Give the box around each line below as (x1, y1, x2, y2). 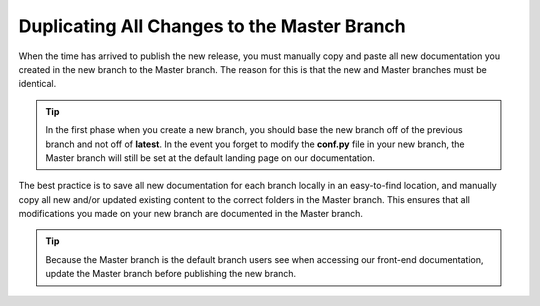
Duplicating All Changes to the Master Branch (18, 15, 407, 37)
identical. (18, 78, 57, 90)
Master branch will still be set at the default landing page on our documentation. (45, 151, 375, 164)
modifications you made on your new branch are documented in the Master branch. (18, 208, 364, 220)
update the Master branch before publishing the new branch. (45, 268, 297, 280)
